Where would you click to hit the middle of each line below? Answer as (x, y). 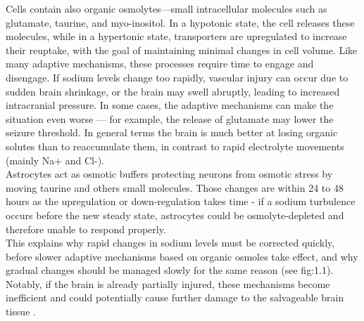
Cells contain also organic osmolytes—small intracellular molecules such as (167, 8)
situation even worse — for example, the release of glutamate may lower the (170, 118)
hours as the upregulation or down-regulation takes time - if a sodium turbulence (181, 201)
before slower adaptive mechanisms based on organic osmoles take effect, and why (182, 256)
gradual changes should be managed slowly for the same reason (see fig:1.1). (170, 270)
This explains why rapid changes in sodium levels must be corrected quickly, (170, 243)
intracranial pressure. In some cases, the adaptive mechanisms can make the (170, 105)
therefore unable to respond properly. (86, 229)
